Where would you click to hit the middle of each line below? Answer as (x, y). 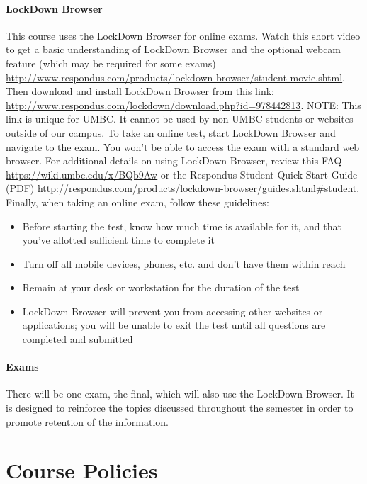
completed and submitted (78, 339)
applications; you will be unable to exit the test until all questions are (174, 325)
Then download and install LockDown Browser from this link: (140, 91)
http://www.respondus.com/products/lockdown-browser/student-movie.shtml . (175, 77)
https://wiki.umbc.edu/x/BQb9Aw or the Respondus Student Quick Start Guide (182, 174)
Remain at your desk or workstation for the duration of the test (161, 287)
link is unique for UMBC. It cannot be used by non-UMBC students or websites (180, 119)
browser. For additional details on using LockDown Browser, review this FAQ (174, 161)
